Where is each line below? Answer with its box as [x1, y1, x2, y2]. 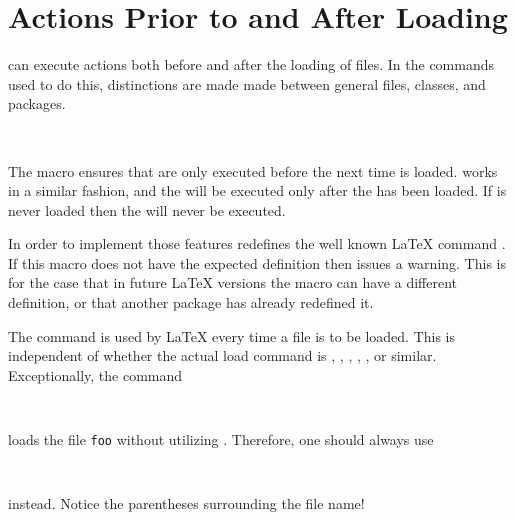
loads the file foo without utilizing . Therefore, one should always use [8, 429, 434, 450]
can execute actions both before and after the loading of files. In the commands [8, 54, 495, 75]
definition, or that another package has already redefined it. [8, 292, 374, 313]
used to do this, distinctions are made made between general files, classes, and [8, 73, 486, 94]
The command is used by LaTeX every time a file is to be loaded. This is [8, 325, 456, 346]
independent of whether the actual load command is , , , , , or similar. [8, 345, 437, 366]
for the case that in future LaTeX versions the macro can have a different [8, 272, 457, 293]
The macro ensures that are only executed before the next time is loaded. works [8, 160, 498, 181]
